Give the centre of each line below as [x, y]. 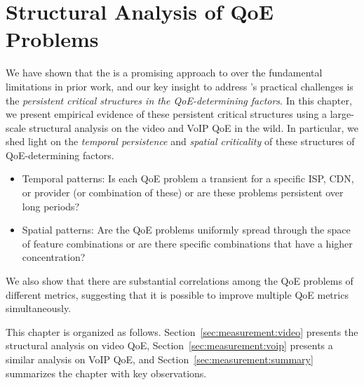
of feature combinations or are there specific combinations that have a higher [187, 243]
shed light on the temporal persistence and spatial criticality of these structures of [180, 141]
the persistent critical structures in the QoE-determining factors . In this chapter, [179, 100]
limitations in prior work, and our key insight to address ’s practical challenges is [180, 86]
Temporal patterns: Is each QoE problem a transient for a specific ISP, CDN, [188, 178]
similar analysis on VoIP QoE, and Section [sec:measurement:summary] [160, 359]
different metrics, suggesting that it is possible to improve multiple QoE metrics [177, 294]
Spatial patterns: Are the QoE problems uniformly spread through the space [186, 230]
